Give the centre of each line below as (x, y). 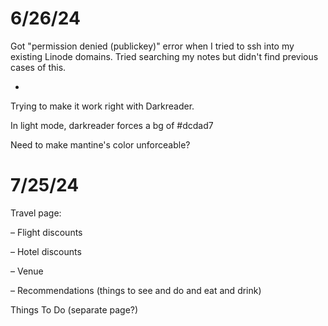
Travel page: (36, 213)
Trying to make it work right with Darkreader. (102, 106)
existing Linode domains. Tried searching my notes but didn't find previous (164, 56)
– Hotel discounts (46, 251)
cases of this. (38, 67)
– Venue (27, 271)
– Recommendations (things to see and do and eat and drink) (136, 290)
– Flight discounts (46, 232)
